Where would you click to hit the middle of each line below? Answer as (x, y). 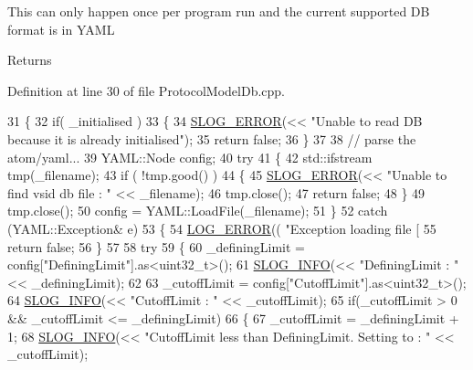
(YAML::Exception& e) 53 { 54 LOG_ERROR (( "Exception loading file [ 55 (222, 228)
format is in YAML (61, 29)
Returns (30, 60)
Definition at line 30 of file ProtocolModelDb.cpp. (147, 90)
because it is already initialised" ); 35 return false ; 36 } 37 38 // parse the (212, 138)
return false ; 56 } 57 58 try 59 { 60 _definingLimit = (156, 246)
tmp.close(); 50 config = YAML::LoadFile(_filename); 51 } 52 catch (198, 211)
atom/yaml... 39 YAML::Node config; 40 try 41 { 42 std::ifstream (190, 157)
